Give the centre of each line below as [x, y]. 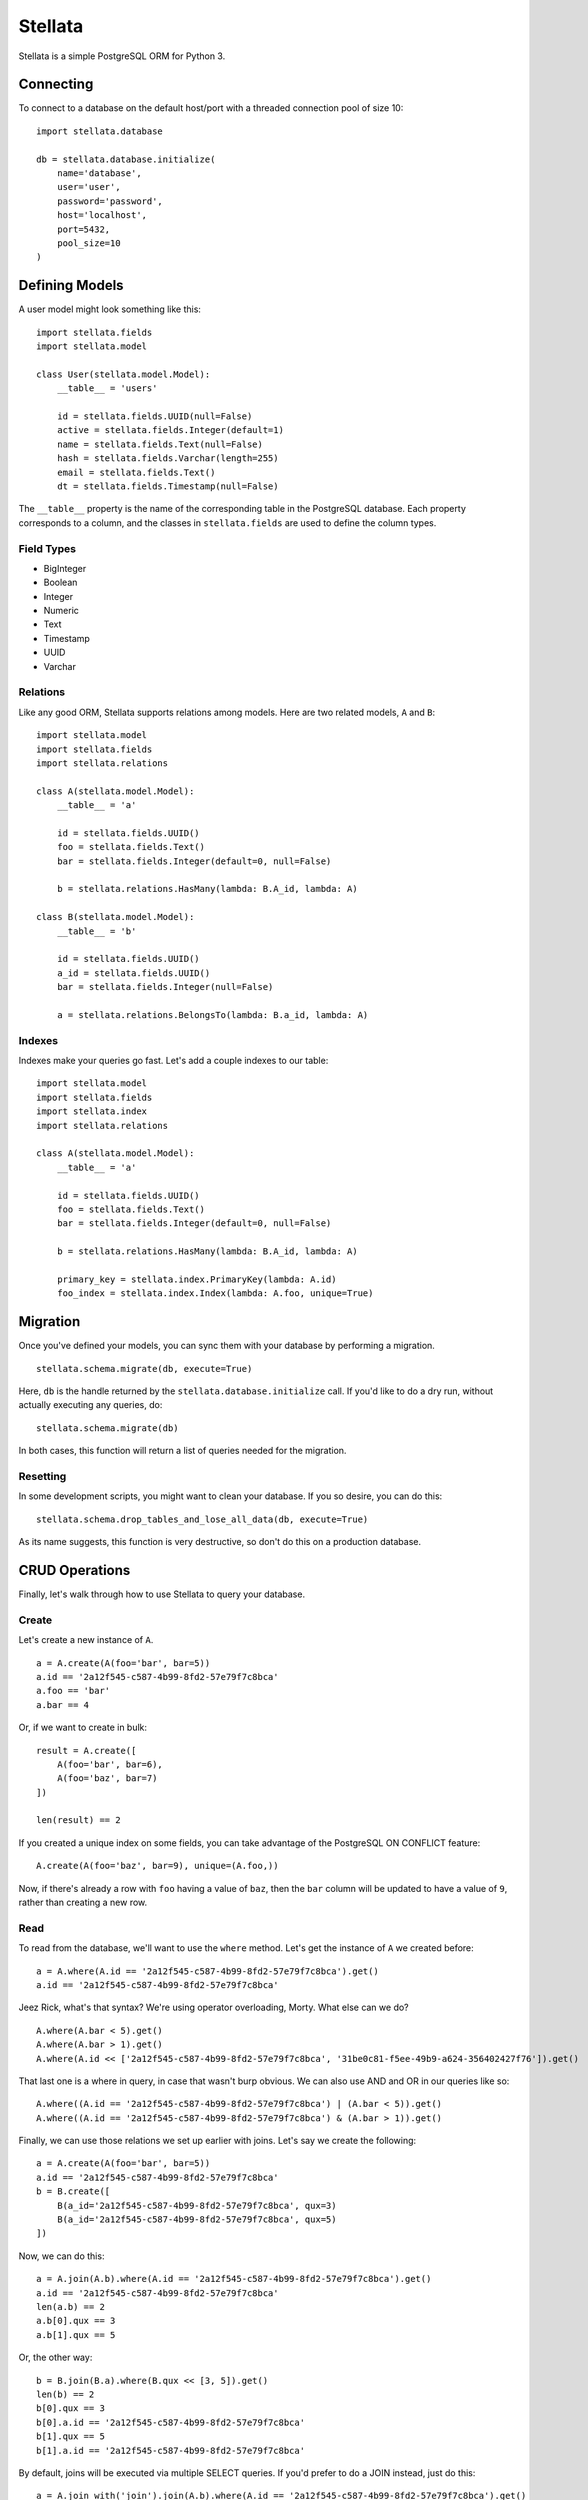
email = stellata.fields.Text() [136, 472]
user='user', [88, 187]
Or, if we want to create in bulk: [83, 1727]
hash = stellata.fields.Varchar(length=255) [167, 458]
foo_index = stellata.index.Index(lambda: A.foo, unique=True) [215, 1293]
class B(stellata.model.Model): [115, 917]
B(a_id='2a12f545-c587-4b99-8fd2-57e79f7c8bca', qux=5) [196, 2219]
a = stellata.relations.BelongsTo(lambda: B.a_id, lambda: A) [212, 1014]
